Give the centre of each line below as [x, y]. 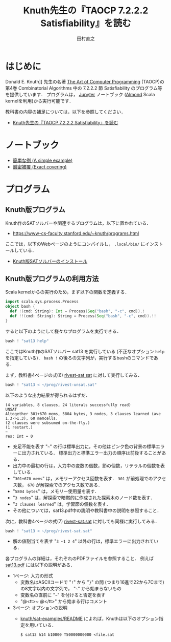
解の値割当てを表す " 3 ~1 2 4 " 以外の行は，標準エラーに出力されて [83, 541]
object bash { [20, 307]
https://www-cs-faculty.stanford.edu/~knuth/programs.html [76, 233]
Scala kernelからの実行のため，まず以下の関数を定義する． [67, 292]
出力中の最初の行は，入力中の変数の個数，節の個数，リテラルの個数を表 [89, 465]
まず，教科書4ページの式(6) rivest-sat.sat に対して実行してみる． [74, 375]
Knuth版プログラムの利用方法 [52, 279]
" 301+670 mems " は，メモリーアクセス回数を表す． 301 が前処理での [83, 478]
